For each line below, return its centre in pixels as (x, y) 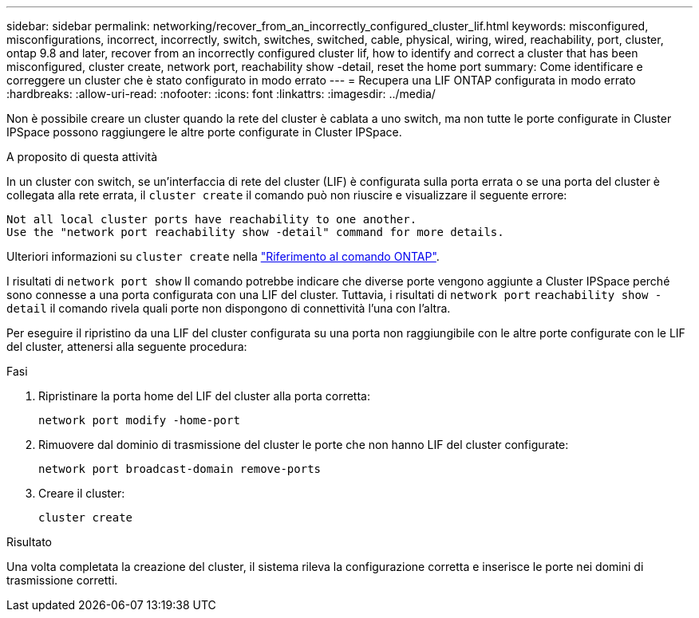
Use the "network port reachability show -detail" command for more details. (255, 232)
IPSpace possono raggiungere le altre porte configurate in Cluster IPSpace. (204, 132)
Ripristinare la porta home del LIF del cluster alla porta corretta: (204, 396)
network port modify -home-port (139, 420)
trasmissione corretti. (62, 580)
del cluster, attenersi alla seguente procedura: (127, 346)
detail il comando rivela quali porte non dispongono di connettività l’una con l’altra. (229, 308)
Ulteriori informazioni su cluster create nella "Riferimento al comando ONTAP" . (223, 256)
